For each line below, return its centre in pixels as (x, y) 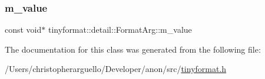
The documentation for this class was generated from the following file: (133, 49)
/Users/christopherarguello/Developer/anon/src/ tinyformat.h (116, 69)
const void (23, 30)
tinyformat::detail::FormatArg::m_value (120, 30)
